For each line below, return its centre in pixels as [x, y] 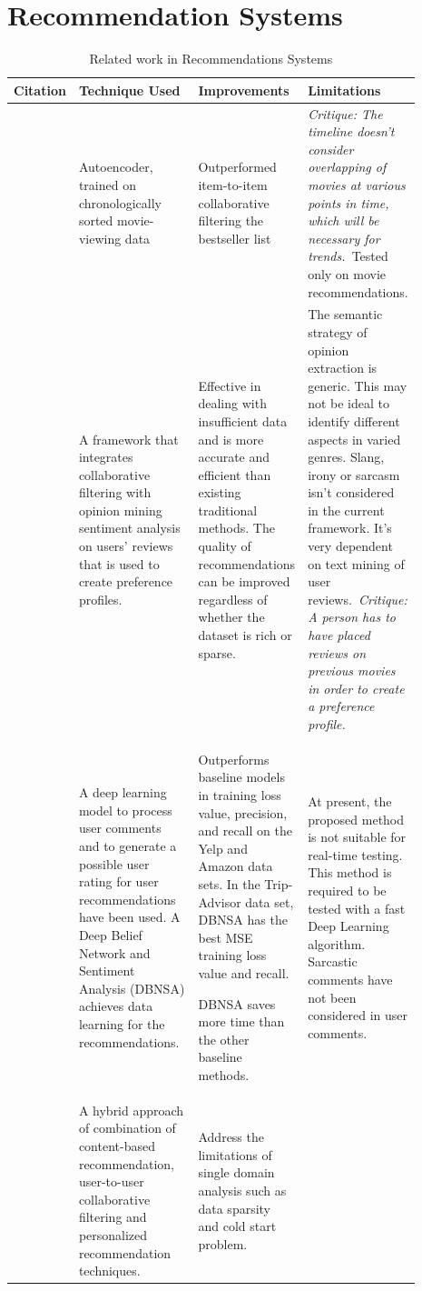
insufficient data [243, 420]
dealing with [232, 403]
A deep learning [123, 792]
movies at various [357, 184]
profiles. [100, 599]
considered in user [358, 1015]
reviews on [337, 652]
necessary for [344, 238]
